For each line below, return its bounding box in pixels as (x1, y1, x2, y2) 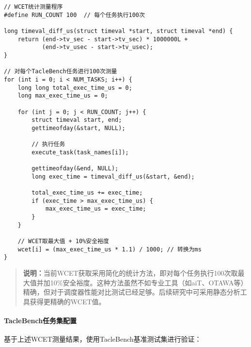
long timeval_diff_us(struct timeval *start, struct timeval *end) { (4, 27, 233, 34)
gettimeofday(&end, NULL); (31, 165, 119, 172)
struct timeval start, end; (31, 116, 122, 124)
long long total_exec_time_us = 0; (17, 84, 132, 91)
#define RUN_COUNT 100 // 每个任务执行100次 (4, 11, 145, 18)
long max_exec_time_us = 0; (17, 92, 108, 99)
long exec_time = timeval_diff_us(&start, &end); (31, 173, 195, 180)
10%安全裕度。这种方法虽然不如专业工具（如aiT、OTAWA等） (50, 277, 248, 287)
